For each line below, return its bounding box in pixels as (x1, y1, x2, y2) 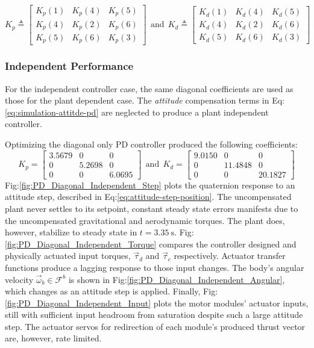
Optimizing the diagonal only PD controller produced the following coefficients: (5, 138, 298, 151)
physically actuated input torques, (5, 249, 131, 262)
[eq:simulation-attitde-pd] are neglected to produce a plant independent (5, 105, 269, 118)
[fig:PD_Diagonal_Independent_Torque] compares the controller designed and (5, 237, 297, 250)
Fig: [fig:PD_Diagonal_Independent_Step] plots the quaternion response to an (5, 178, 295, 191)
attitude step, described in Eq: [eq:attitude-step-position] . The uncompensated (5, 190, 292, 203)
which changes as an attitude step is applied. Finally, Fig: (5, 285, 218, 297)
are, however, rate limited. (5, 332, 102, 344)
